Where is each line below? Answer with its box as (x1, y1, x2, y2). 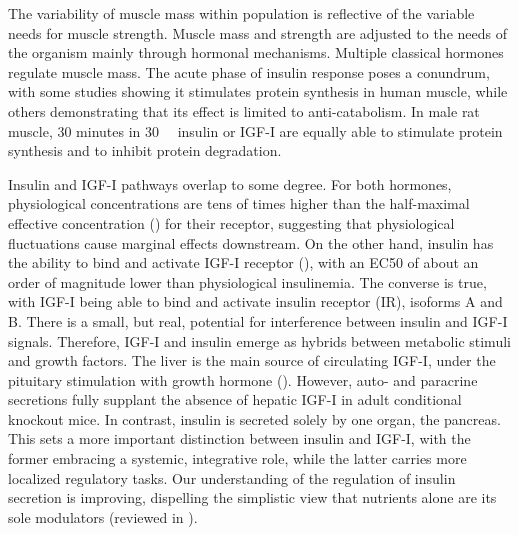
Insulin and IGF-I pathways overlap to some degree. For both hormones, (8, 173, 452, 194)
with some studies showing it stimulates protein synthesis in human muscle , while (8, 81, 508, 102)
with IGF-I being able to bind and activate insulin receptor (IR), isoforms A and (8, 291, 503, 312)
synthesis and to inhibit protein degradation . (8, 140, 282, 161)
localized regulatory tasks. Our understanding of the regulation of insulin (8, 467, 456, 488)
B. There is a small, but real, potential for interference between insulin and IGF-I (8, 310, 508, 331)
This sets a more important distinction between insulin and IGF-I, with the (8, 428, 471, 449)
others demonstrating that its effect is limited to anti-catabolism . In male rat (8, 100, 480, 121)
